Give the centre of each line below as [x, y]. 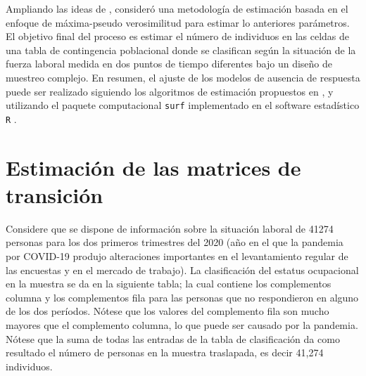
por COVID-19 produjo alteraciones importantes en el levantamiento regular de [177, 255]
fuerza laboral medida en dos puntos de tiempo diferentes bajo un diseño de [169, 64]
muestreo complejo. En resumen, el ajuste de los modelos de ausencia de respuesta [183, 77]
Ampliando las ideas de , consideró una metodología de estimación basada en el [177, 8]
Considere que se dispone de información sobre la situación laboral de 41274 [170, 228]
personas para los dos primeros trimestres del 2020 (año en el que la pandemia [175, 242]
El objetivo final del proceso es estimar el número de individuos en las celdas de [178, 36]
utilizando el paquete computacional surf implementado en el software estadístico [183, 105]
